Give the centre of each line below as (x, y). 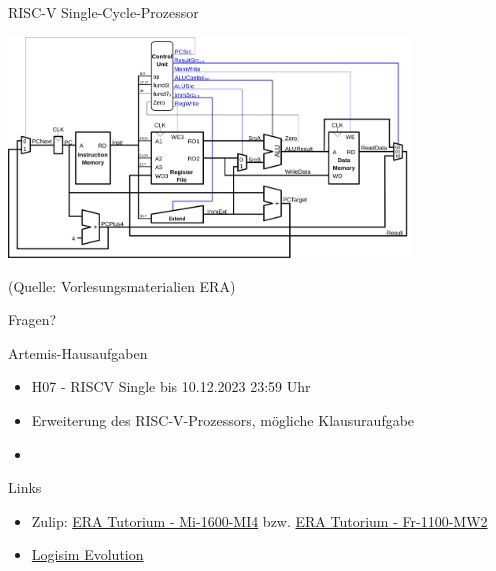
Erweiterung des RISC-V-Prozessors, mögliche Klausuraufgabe (223, 420)
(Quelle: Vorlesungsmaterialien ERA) (122, 285)
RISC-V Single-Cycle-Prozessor (103, 12)
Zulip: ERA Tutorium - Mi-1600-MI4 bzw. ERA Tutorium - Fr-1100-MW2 (259, 520)
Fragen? (32, 319)
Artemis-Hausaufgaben (78, 352)
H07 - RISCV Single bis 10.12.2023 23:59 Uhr (171, 386)
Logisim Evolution (87, 554)
